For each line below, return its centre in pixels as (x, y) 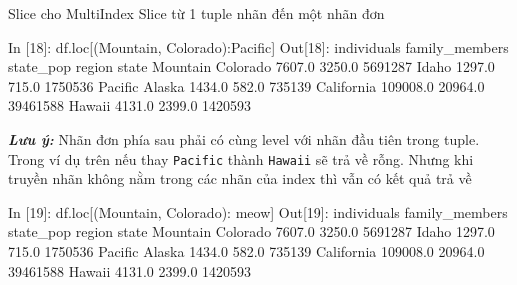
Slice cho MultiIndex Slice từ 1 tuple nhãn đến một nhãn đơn (196, 13)
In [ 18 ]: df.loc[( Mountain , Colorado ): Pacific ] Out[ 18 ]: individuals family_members (258, 46)
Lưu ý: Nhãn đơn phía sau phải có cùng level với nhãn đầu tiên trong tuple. (244, 138)
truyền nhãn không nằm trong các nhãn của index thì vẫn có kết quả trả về (240, 178)
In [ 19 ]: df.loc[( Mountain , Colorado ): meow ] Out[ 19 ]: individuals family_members (258, 211)
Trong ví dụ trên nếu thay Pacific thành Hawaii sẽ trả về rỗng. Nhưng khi (241, 158)
